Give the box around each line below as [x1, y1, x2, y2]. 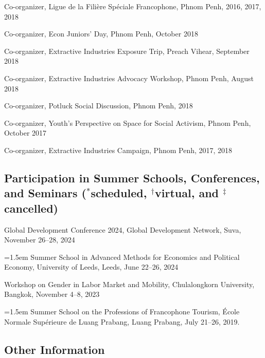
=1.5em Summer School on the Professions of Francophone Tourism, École [4, 306, 240, 317]
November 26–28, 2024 [4, 234, 75, 245]
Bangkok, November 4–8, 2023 [4, 289, 100, 299]
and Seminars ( [4, 185, 86, 201]
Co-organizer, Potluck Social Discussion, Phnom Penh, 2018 [4, 100, 193, 111]
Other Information [4, 341, 105, 357]
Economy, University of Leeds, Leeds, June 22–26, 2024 [4, 261, 179, 272]
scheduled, [91, 185, 147, 201]
